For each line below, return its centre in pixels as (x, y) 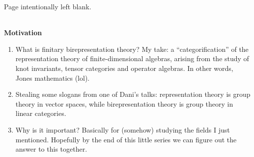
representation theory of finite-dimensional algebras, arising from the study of (132, 58)
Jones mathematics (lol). (53, 78)
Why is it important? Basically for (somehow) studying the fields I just (123, 129)
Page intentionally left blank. (48, 6)
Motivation (23, 33)
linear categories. (41, 113)
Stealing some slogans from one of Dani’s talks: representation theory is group (133, 94)
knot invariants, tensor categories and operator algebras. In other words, (124, 68)
